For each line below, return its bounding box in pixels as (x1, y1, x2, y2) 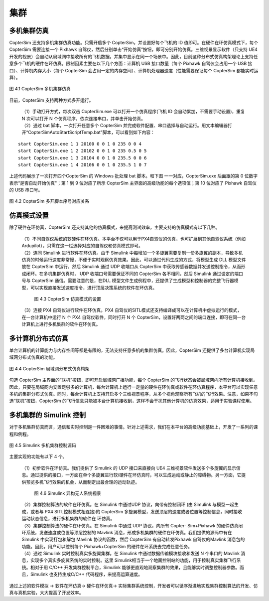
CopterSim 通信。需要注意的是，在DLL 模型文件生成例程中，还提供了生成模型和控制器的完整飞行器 (31, 278, 234, 284)
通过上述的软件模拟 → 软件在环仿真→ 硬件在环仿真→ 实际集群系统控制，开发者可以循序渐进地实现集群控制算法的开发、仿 (9, 583, 258, 589)
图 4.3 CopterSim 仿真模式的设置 (34, 296, 102, 301)
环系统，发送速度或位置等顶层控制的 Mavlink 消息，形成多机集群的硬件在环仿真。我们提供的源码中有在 (21, 529, 232, 535)
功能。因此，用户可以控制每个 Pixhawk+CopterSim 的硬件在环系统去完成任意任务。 (21, 543, 193, 549)
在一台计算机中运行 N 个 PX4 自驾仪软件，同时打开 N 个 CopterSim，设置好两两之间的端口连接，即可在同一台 (21, 314, 246, 320)
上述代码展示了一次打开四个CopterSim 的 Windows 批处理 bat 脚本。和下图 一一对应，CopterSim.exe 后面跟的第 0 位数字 (9, 173, 258, 179)
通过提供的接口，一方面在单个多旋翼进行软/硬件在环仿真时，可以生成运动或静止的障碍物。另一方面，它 (30, 472, 242, 478)
